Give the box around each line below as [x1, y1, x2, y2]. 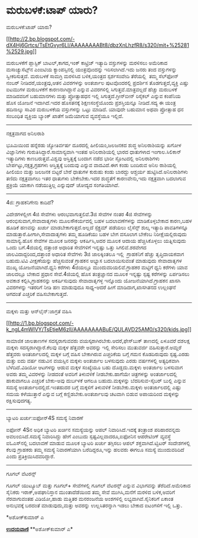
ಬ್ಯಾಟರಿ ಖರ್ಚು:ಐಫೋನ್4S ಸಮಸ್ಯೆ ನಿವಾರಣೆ [6, 414, 84, 421]
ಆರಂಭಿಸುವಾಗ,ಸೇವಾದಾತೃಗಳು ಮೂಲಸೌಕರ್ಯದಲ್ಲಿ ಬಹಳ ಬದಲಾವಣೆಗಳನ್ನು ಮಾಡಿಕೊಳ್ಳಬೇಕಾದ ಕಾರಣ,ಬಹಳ [6, 217, 193, 224]
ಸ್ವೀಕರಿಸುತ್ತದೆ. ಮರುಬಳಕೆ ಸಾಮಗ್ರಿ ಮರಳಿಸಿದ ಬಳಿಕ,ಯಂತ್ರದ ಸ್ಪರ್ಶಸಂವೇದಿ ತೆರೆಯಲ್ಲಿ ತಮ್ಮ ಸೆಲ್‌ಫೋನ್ [6, 72, 179, 80]
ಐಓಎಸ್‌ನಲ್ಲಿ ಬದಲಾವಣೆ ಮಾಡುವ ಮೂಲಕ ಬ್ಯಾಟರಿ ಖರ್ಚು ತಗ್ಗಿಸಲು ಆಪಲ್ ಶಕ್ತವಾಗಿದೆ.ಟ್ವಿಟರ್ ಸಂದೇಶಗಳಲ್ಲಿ [6, 439, 191, 446]
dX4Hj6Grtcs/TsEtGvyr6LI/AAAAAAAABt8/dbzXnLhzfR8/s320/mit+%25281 [6, 41, 190, 48]
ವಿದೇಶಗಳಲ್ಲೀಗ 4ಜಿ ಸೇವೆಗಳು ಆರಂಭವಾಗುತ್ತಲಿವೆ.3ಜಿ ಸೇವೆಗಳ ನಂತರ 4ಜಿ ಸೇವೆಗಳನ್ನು [6, 210, 153, 217]
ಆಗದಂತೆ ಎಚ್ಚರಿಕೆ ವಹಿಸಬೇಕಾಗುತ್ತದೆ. [6, 290, 68, 297]
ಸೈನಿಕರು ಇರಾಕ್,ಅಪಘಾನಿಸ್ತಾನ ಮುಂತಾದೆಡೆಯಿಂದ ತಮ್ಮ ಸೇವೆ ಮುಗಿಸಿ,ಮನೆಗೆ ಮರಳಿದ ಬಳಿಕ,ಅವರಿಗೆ [6, 488, 176, 495]
